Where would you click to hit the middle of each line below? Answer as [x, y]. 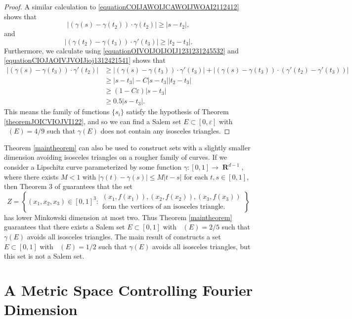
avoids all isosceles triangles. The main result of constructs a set [124, 237]
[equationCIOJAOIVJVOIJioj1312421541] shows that [85, 60]
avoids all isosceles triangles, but [201, 246]
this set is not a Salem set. [44, 256]
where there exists [31, 176]
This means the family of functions [57, 112]
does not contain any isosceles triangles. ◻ [165, 131]
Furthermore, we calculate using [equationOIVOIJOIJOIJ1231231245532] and [121, 50]
